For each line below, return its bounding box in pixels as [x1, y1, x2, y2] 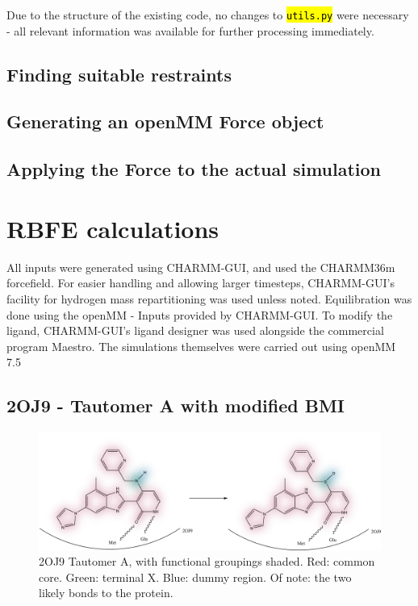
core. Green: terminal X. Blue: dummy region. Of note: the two [39, 568, 352, 585]
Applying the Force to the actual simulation [6, 157, 382, 182]
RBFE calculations [6, 211, 219, 244]
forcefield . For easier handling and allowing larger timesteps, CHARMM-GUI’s [6, 274, 395, 291]
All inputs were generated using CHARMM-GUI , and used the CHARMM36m [6, 258, 395, 275]
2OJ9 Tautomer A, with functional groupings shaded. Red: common [39, 553, 375, 570]
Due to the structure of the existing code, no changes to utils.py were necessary [6, 6, 409, 23]
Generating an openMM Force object [6, 109, 324, 134]
